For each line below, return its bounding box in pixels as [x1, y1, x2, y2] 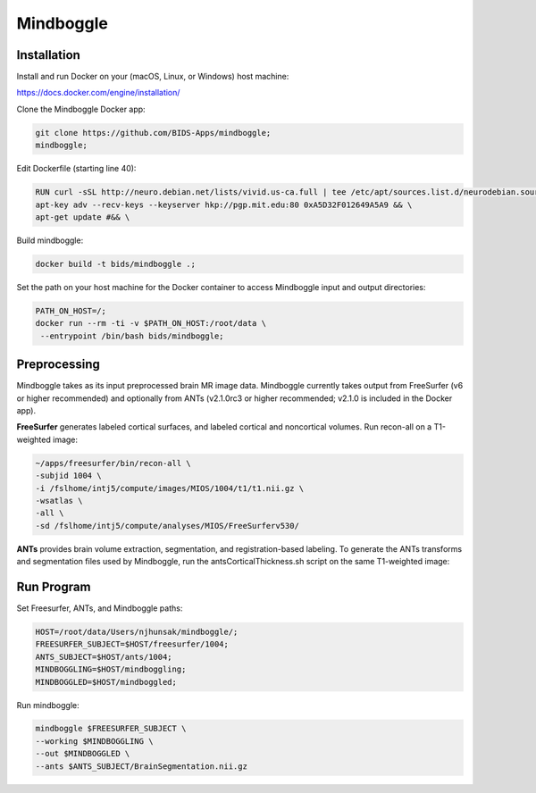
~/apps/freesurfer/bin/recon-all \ [35, 458, 191, 468]
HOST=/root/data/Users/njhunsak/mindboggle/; [35, 626, 239, 637]
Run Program [16, 579, 91, 594]
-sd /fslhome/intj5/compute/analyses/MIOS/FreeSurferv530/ [35, 521, 299, 530]
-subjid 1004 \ [35, 471, 102, 481]
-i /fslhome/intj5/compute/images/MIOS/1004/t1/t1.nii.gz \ [35, 483, 305, 493]
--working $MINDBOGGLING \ [35, 736, 154, 746]
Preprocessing [16, 357, 100, 372]
